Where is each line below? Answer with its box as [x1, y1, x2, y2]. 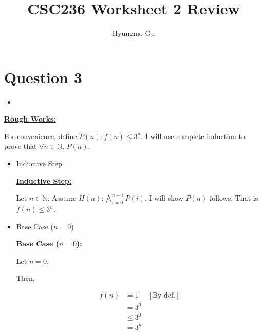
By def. [153, 292, 176, 299]
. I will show [144, 192, 183, 203]
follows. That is [209, 192, 258, 203]
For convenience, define [4, 130, 77, 141]
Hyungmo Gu [112, 28, 155, 38]
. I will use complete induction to [141, 130, 245, 141]
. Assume [47, 192, 77, 203]
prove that [4, 141, 37, 151]
